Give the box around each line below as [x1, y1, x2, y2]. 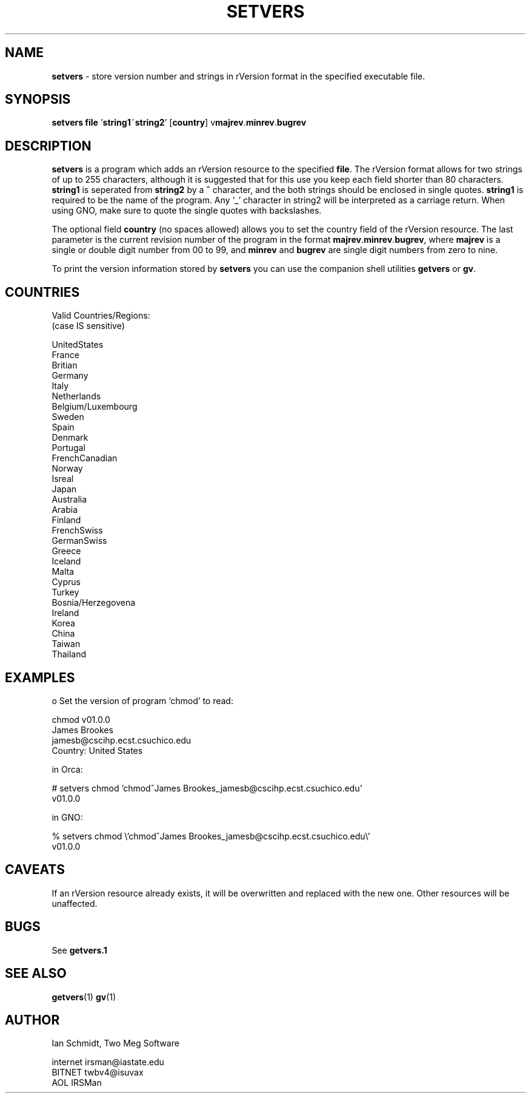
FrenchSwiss [52, 525, 103, 536]
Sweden [52, 412, 84, 422]
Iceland [52, 556, 81, 567]
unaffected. [52, 898, 98, 909]
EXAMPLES [5, 669, 75, 685]
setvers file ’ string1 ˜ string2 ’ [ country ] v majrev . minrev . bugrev [52, 117, 307, 128]
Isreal [52, 473, 74, 484]
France [52, 350, 79, 361]
